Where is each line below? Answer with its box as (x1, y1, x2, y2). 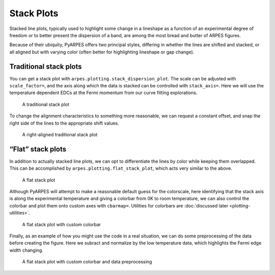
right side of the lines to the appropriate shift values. (9, 120, 119, 126)
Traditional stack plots (9, 62, 82, 71)
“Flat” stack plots (9, 145, 66, 154)
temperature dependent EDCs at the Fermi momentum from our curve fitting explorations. (9, 89, 198, 96)
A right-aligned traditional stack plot (22, 131, 98, 137)
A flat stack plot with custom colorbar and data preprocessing (22, 259, 152, 265)
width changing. (9, 247, 43, 253)
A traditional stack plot (22, 101, 70, 107)
